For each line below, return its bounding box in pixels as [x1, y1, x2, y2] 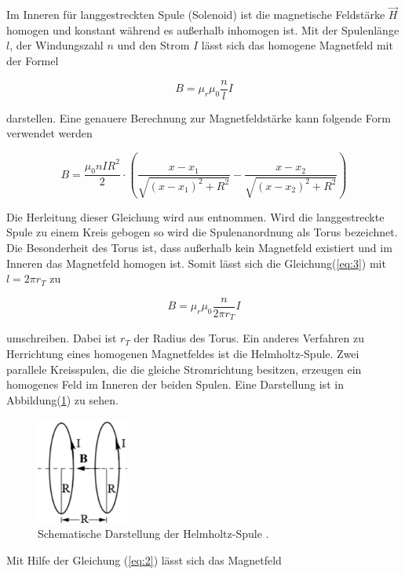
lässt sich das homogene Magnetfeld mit [201, 37, 393, 53]
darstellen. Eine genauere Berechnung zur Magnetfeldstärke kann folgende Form [6, 109, 391, 126]
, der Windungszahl [9, 37, 104, 53]
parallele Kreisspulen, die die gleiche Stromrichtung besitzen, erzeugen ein [6, 360, 362, 377]
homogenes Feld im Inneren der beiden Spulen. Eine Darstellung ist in [6, 376, 344, 393]
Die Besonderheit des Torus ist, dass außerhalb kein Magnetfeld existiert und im [6, 239, 392, 256]
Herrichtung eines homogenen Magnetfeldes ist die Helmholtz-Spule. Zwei [6, 345, 359, 361]
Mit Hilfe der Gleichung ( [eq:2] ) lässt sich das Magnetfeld [6, 551, 282, 568]
